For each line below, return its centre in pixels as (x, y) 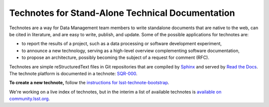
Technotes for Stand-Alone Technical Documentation (122, 13)
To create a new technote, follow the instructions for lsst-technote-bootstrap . (89, 83)
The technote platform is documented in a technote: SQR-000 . (73, 73)
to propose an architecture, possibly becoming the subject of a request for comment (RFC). (115, 57)
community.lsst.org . (29, 99)
